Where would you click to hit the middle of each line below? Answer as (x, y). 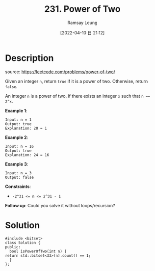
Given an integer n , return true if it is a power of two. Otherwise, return (77, 81)
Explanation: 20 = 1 (26, 128)
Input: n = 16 (20, 146)
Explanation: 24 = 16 (27, 155)
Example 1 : (16, 110)
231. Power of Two (82, 9)
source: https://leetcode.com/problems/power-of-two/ (60, 72)
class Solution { (23, 243)
